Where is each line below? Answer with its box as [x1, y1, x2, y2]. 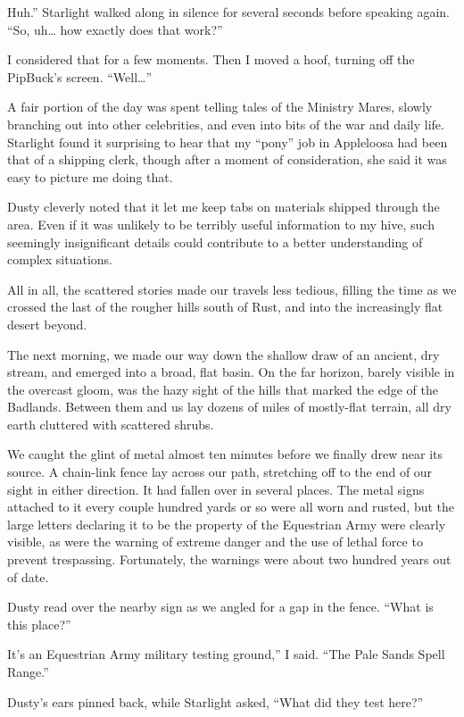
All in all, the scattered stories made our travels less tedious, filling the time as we [7, 279, 457, 298]
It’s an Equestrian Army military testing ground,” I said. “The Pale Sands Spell [7, 645, 445, 663]
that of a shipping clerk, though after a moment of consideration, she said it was [7, 150, 447, 169]
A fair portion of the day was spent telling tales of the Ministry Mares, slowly [7, 97, 433, 116]
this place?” [7, 614, 71, 633]
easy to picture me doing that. [7, 167, 173, 186]
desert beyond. [7, 314, 87, 333]
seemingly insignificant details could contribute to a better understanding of [7, 232, 423, 251]
